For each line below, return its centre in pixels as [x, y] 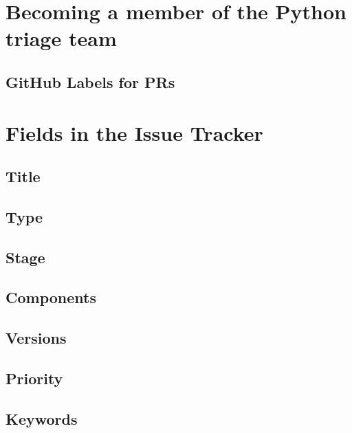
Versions [36, 338]
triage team [61, 38]
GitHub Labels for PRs [90, 81]
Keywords [42, 418]
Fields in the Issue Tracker [134, 132]
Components [51, 297]
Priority [34, 378]
